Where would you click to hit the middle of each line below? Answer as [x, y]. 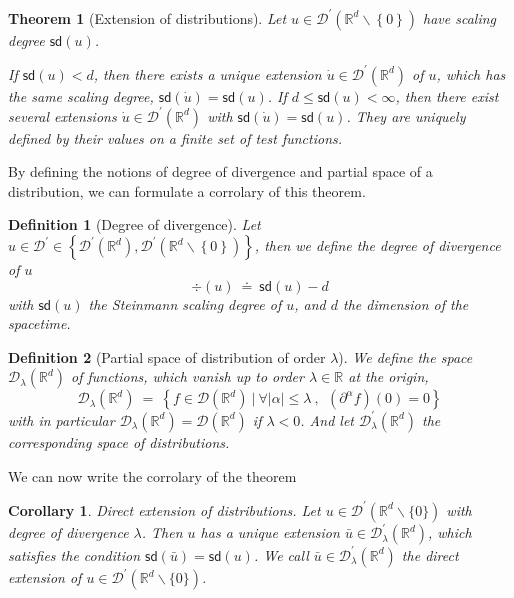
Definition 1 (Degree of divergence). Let [134, 224]
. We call [281, 554]
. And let [327, 419]
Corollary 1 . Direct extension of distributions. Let [164, 509]
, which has [471, 73]
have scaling [459, 17]
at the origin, [388, 376]
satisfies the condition [74, 554]
